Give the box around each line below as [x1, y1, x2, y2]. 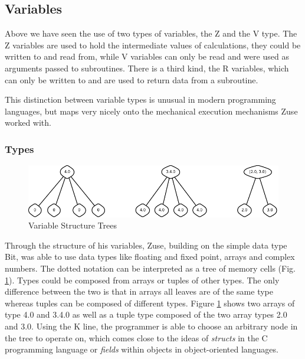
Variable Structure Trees [28, 219, 117, 231]
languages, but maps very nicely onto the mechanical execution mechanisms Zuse [5, 105, 298, 117]
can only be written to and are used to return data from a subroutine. [5, 73, 258, 86]
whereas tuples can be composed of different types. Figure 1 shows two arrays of [5, 296, 295, 309]
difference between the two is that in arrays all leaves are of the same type [5, 285, 273, 298]
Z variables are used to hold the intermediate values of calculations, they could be [5, 38, 301, 51]
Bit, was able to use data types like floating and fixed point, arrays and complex [5, 250, 295, 263]
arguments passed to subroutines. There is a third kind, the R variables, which [5, 61, 289, 74]
